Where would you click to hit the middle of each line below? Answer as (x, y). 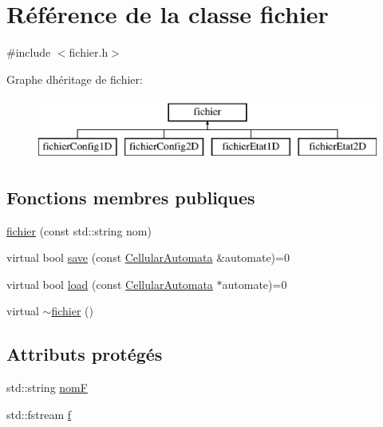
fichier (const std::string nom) (79, 230)
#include (29, 52)
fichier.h (89, 52)
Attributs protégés (85, 354)
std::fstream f (39, 414)
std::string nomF (47, 387)
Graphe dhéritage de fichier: (75, 79)
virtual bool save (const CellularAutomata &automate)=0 (148, 257)
